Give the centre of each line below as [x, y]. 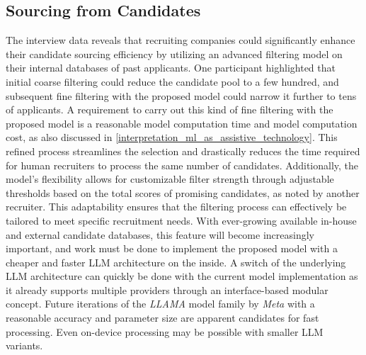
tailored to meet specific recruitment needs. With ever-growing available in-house [181, 220]
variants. [24, 345]
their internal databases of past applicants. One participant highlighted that [171, 68]
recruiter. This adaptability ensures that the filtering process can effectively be [176, 207]
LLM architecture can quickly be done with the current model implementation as [182, 276]
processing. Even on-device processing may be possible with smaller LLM [165, 331]
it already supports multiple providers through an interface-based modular [167, 289]
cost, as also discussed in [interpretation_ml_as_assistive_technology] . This [172, 137]
